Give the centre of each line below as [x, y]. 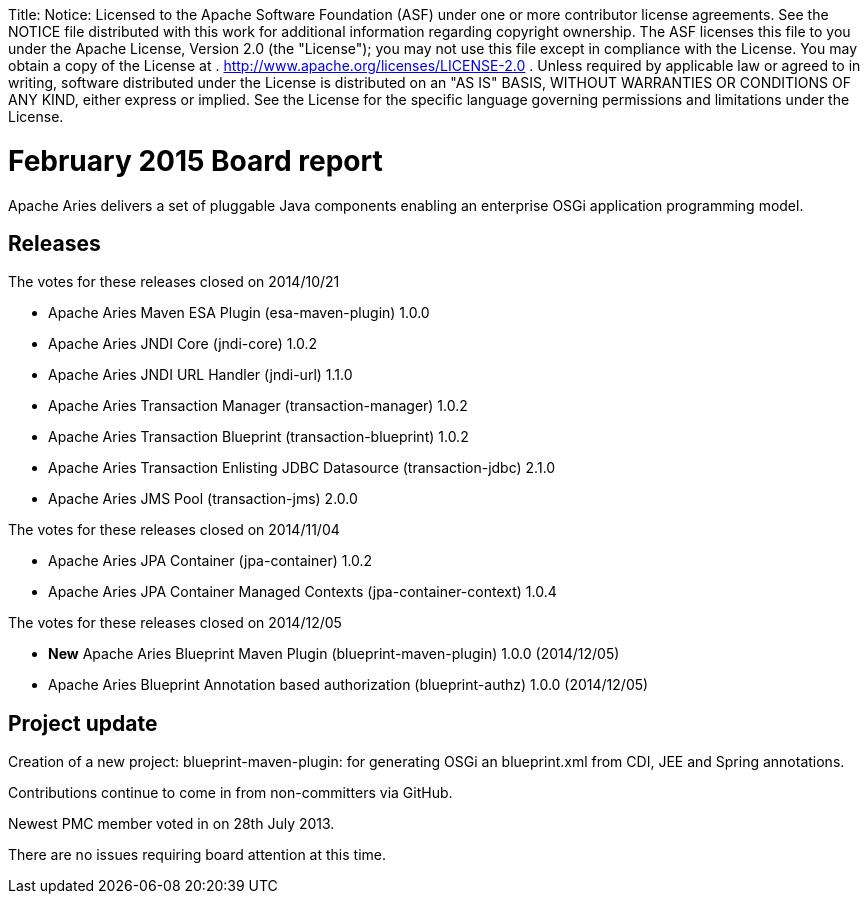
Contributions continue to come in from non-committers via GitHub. [230, 793]
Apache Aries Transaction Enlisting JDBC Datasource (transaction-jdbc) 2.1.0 [302, 468]
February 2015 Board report [195, 160]
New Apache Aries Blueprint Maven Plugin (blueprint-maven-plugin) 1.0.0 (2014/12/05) [334, 654]
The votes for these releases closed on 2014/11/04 [174, 530]
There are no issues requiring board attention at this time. [197, 855]
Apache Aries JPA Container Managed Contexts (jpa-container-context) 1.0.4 [302, 592]
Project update [83, 723]
